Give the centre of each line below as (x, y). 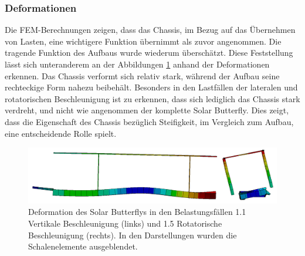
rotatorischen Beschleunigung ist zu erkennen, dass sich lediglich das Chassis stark (152, 98)
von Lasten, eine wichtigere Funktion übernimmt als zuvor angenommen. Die (143, 41)
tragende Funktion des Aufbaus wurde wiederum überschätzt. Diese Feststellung (149, 53)
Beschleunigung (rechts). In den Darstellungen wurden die (133, 235)
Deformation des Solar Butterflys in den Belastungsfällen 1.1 (137, 212)
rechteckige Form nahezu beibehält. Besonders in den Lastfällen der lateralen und (151, 87)
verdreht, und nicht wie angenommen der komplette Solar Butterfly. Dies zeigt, (147, 110)
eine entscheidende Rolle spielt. (61, 133)
